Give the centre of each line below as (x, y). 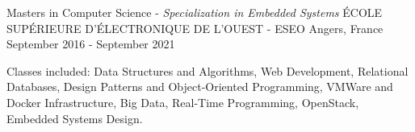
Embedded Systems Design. (75, 118)
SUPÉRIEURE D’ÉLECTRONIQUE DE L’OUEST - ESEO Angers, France (195, 28)
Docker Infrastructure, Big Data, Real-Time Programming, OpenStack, (183, 102)
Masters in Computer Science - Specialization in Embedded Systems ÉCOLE (195, 12)
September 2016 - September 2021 (91, 44)
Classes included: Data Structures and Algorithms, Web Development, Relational (207, 70)
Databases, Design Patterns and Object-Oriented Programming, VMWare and (200, 87)
